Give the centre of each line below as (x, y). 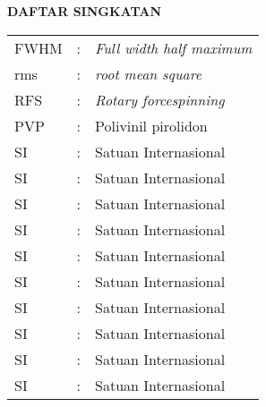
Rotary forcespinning (160, 99)
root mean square (149, 73)
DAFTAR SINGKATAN (85, 11)
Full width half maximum (174, 47)
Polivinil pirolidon (151, 125)
